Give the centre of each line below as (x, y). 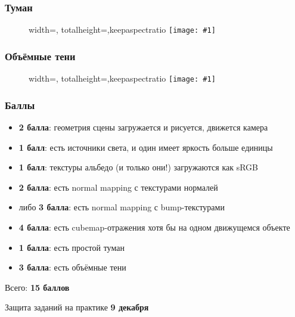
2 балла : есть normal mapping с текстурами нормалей (118, 187)
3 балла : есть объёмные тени (72, 267)
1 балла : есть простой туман (72, 247)
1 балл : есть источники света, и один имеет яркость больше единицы (146, 147)
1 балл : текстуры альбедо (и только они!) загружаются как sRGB (138, 167)
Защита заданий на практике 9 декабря (77, 307)
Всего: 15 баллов (37, 287)
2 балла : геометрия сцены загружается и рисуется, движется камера (143, 127)
